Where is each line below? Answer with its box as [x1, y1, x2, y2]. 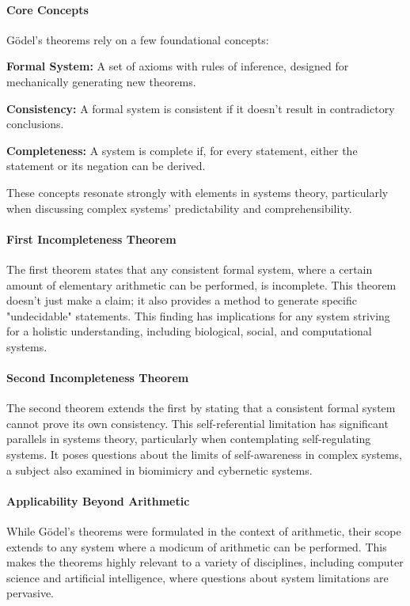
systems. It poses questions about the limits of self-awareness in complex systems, [6, 446, 402, 463]
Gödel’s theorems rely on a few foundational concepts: [6, 31, 269, 47]
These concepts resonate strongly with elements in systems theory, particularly [6, 184, 389, 200]
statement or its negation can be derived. [6, 157, 206, 174]
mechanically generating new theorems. [6, 73, 196, 89]
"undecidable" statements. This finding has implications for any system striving [6, 307, 390, 324]
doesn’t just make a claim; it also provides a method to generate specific [6, 292, 357, 309]
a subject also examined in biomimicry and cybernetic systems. [6, 461, 313, 478]
